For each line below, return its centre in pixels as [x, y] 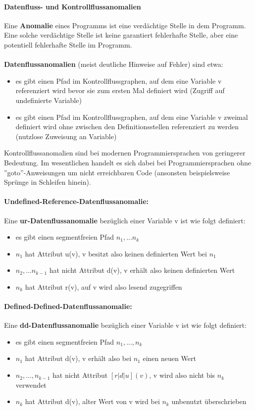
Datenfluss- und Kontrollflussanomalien [73, 6]
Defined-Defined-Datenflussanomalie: [68, 306]
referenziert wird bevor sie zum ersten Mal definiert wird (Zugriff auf [120, 90]
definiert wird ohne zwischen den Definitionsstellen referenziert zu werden [127, 127]
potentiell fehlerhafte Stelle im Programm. [68, 44]
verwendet [31, 384]
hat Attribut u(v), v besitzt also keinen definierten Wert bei [116, 253]
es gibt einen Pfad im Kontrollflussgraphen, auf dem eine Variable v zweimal [132, 117]
